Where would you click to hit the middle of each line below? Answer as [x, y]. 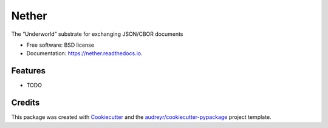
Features [28, 71]
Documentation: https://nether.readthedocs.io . [84, 53]
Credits [26, 103]
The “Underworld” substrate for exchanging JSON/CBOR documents [97, 34]
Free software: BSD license [60, 45]
